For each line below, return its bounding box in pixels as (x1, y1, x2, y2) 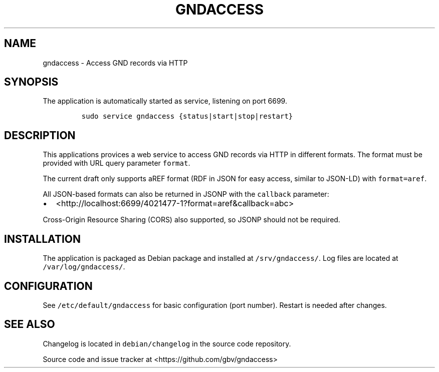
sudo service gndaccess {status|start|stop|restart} (81, 112, 293, 121)
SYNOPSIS (4, 76, 59, 89)
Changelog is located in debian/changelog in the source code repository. (43, 339, 291, 348)
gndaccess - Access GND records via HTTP (43, 58, 188, 67)
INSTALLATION (4, 232, 81, 245)
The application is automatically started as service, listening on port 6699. (43, 97, 287, 106)
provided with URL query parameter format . (43, 159, 190, 168)
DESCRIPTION (4, 129, 76, 142)
